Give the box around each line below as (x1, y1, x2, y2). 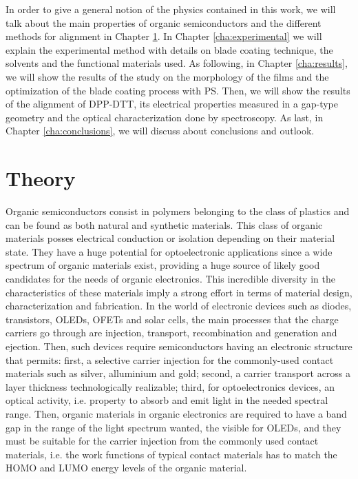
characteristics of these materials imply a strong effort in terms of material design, (6, 285, 352, 299)
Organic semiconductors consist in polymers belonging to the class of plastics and (6, 204, 350, 218)
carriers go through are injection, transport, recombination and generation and (6, 325, 337, 340)
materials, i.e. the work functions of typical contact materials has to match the (6, 447, 337, 461)
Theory (6, 164, 76, 192)
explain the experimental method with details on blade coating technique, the (6, 42, 333, 57)
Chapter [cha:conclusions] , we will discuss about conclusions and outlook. (6, 123, 315, 138)
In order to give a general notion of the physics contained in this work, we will (6, 2, 336, 16)
